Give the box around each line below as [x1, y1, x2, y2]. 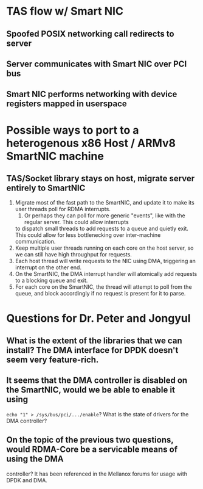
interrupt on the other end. [15, 264, 82, 271]
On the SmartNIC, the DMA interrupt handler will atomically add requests [15, 270, 198, 278]
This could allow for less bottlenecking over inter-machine [15, 231, 161, 239]
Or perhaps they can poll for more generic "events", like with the [24, 212, 185, 219]
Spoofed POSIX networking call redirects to [6, 29, 174, 39]
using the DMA [6, 454, 64, 465]
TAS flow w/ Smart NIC [6, 4, 123, 18]
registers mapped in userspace [6, 99, 127, 109]
